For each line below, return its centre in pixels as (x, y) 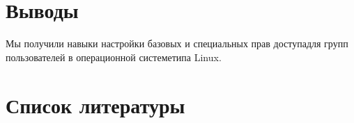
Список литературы (95, 105)
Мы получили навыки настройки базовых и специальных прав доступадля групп (177, 43)
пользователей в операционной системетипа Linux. (114, 57)
